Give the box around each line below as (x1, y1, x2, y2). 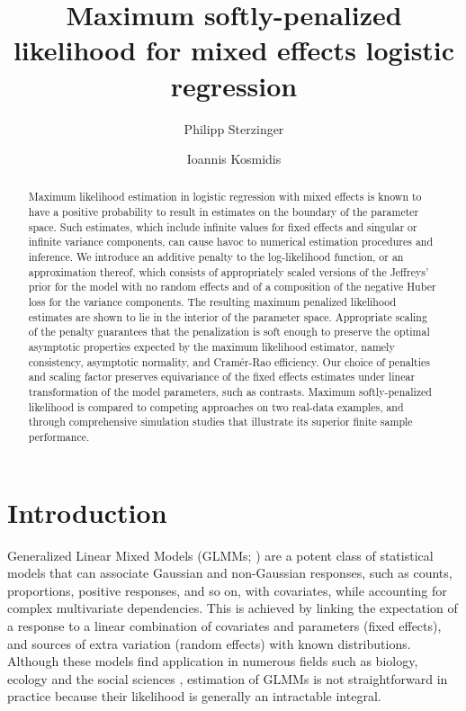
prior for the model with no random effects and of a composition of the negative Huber (28, 279, 436, 294)
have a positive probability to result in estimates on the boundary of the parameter (28, 204, 419, 220)
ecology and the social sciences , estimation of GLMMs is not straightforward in (7, 669, 448, 688)
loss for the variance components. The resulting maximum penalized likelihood (28, 294, 397, 310)
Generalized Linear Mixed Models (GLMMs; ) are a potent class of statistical (7, 545, 434, 564)
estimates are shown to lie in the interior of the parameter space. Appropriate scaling (28, 309, 427, 324)
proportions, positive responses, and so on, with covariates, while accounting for (7, 580, 447, 599)
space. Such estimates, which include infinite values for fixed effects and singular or (28, 219, 417, 234)
